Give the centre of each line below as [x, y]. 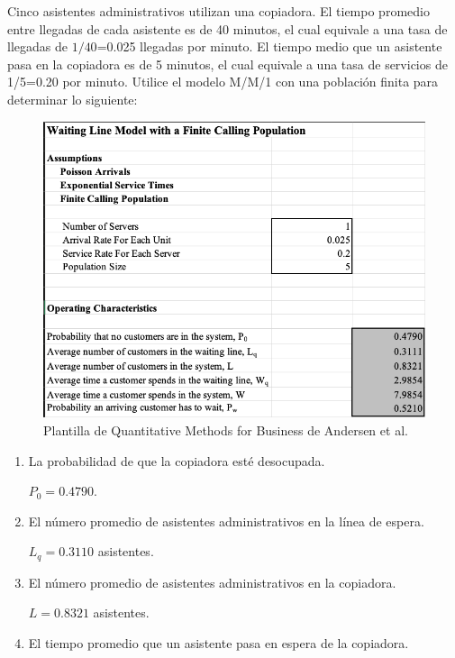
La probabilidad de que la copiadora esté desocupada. [177, 460]
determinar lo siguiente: [73, 99]
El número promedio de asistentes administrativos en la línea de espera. [226, 521]
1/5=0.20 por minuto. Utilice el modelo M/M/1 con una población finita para [223, 82]
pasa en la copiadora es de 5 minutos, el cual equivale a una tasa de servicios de [227, 64]
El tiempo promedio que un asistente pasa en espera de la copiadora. [218, 643]
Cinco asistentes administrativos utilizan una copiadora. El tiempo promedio [218, 11]
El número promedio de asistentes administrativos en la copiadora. [212, 582]
